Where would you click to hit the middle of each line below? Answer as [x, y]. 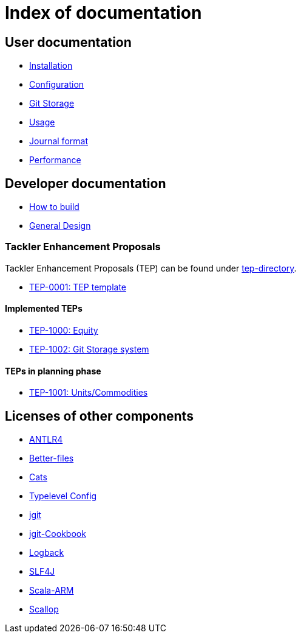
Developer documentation [86, 183]
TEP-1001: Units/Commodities [89, 393]
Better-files [52, 458]
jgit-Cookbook [58, 534]
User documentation [68, 42]
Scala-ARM [52, 591]
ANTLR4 [46, 440]
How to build [54, 207]
